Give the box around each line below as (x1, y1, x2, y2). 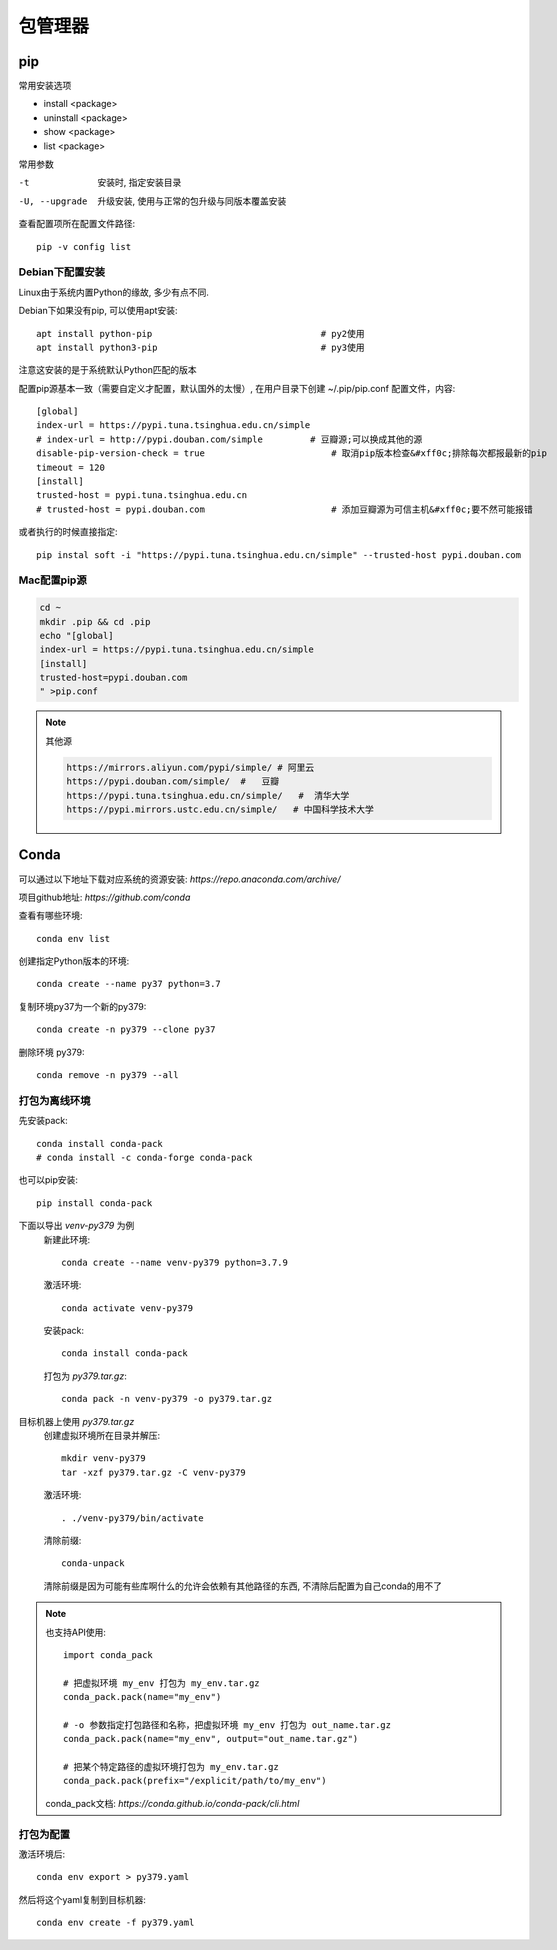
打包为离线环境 (18, 1093, 91, 1107)
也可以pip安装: (18, 1174, 79, 1186)
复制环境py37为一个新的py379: (18, 1000, 147, 1012)
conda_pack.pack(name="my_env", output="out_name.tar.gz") (63, 1733, 359, 1745)
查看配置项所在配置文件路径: (18, 218, 136, 230)
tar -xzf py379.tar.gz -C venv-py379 (61, 1466, 247, 1478)
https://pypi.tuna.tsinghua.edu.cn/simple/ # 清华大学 (66, 790, 350, 801)
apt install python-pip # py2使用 (36, 328, 365, 339)
